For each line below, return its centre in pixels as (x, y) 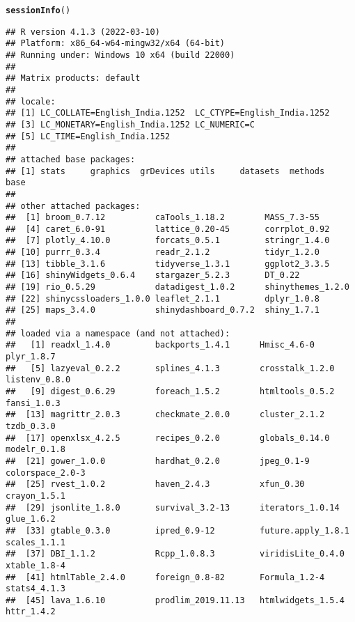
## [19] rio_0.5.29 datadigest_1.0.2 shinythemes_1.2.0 (177, 287)
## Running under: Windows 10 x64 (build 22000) (120, 55)
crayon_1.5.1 (35, 496)
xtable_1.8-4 (35, 565)
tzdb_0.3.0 (31, 426)
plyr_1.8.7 (31, 357)
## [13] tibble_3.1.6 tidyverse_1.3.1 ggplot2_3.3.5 (168, 264)
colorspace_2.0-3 (46, 473)
